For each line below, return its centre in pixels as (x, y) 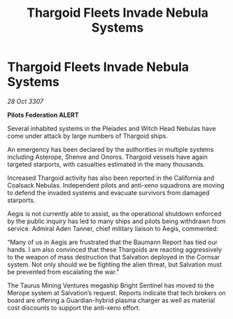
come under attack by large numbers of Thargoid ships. (87, 136)
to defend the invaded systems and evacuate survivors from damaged (108, 192)
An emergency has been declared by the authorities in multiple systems (111, 149)
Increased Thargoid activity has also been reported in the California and (111, 178)
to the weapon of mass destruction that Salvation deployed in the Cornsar (114, 257)
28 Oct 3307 (26, 101)
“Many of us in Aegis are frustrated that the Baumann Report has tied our (113, 242)
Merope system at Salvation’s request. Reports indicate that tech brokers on (116, 292)
